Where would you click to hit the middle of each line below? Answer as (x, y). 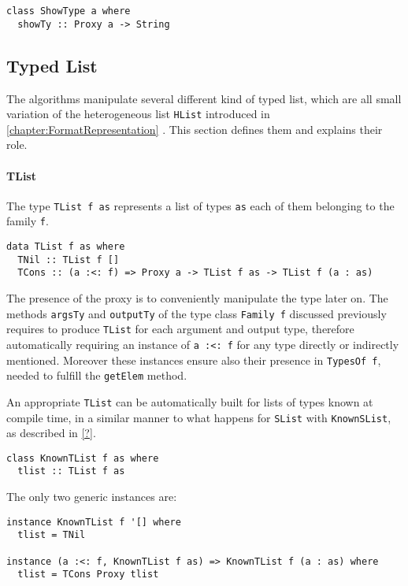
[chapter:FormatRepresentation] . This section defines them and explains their (195, 129)
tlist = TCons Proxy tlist (88, 575)
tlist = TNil (52, 535)
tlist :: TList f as (71, 471)
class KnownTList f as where (83, 458)
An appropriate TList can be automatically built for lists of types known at (190, 401)
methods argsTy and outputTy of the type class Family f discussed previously (197, 313)
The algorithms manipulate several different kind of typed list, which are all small (204, 98)
